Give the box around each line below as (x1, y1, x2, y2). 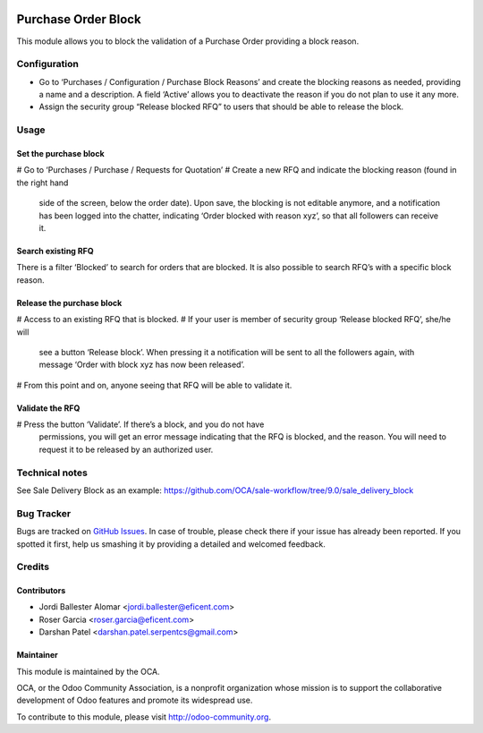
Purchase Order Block (16, 12, 142, 27)
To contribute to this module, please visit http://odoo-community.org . (16, 712, 272, 722)
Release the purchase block (16, 297, 123, 308)
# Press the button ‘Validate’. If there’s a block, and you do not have (16, 419, 265, 430)
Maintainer (16, 650, 58, 661)
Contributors (16, 585, 66, 596)
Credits (16, 560, 49, 573)
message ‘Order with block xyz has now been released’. (38, 359, 245, 371)
